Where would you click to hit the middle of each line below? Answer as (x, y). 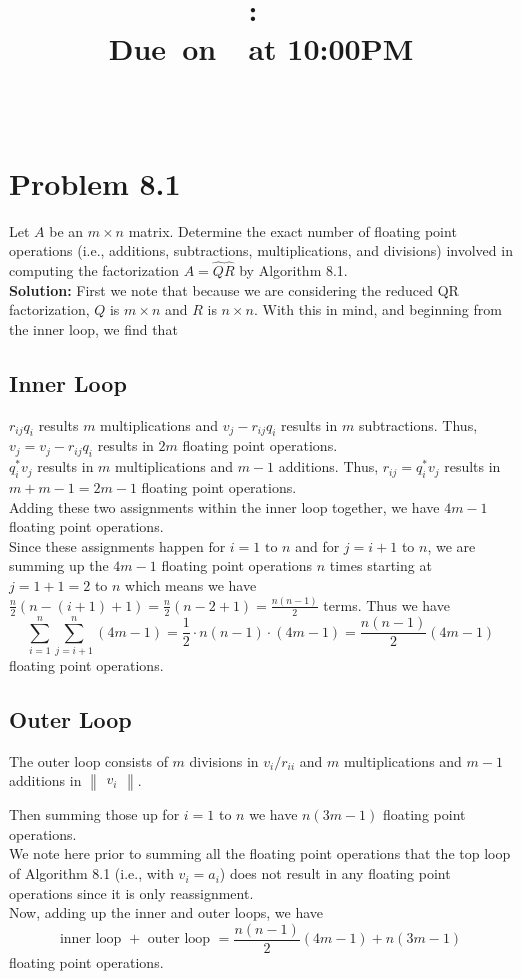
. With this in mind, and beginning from (377, 309)
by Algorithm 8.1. (293, 270)
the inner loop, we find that (93, 328)
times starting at (380, 565)
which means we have (191, 585)
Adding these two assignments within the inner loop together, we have (224, 506)
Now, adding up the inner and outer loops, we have (166, 912)
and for (317, 545)
